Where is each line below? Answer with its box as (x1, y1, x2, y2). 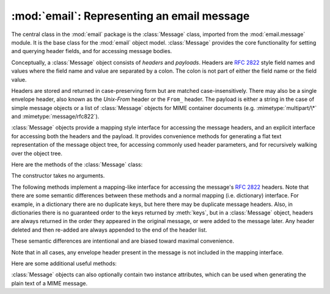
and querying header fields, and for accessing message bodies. (11, 48, 172, 55)
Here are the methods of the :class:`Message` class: (11, 161, 143, 168)
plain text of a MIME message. (11, 279, 88, 287)
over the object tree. (11, 150, 63, 157)
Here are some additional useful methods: (11, 260, 117, 267)
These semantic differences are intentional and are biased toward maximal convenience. (11, 237, 235, 244)
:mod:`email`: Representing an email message (11, 9, 250, 23)
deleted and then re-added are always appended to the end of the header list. (11, 226, 208, 233)
